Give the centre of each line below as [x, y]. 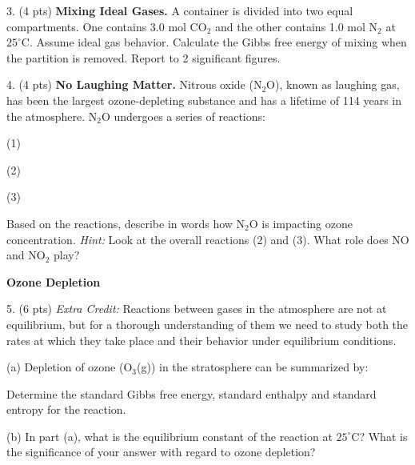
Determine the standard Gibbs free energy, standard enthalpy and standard [192, 393]
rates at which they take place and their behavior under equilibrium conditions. [202, 340]
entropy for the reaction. [66, 409]
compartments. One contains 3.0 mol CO [107, 26]
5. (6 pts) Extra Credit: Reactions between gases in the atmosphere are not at [197, 309]
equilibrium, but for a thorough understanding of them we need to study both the [207, 324]
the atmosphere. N [52, 116]
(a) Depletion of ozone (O [70, 367]
